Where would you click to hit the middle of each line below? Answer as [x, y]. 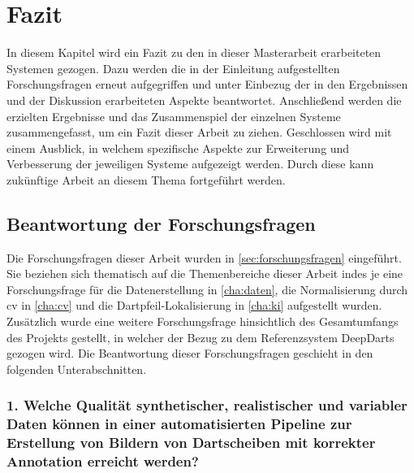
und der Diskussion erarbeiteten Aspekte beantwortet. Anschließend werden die [204, 100]
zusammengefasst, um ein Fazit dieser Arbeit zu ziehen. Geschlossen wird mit [199, 132]
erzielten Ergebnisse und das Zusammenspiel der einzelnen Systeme [174, 116]
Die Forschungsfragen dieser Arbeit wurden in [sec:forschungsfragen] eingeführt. [204, 257]
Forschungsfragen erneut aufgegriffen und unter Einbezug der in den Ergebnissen [207, 84]
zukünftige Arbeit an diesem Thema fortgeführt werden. [146, 179]
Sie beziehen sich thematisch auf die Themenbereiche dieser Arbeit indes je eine [205, 273]
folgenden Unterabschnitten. [77, 369]
